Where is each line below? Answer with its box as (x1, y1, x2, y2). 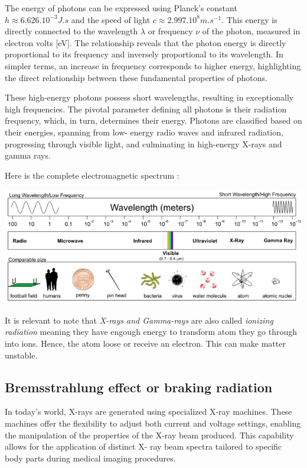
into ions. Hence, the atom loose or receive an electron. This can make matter (5, 337, 286, 350)
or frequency (148, 25, 193, 37)
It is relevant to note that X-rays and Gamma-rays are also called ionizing (5, 314, 273, 326)
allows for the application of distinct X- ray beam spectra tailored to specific (5, 440, 282, 453)
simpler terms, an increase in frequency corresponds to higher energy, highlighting (5, 59, 301, 72)
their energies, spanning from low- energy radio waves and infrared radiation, (5, 125, 283, 138)
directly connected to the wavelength (5, 25, 138, 37)
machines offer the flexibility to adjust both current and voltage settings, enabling (5, 417, 301, 430)
